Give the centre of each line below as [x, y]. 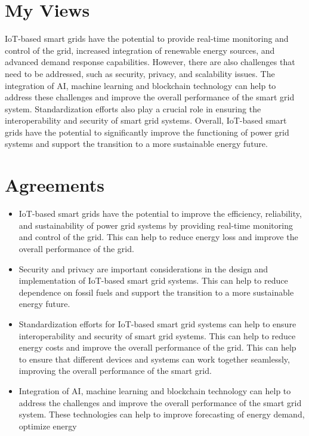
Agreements [55, 185]
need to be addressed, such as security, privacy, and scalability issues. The [140, 73]
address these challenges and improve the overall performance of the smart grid [150, 97]
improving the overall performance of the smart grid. [115, 371]
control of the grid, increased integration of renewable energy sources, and [140, 50]
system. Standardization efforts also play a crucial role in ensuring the [133, 108]
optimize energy [48, 426]
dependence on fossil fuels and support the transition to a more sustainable [156, 292]
